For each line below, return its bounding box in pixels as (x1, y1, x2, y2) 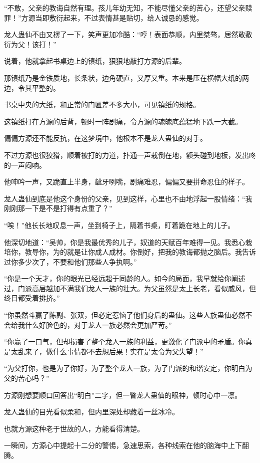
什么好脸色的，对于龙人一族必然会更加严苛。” (24, 319, 172, 330)
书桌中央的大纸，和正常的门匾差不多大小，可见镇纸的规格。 (4, 99, 200, 110)
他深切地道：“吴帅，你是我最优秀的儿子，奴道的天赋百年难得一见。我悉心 (4, 237, 245, 247)
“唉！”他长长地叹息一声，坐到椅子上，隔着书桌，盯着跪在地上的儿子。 (4, 219, 235, 230)
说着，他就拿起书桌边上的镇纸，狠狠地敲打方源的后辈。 (4, 56, 186, 66)
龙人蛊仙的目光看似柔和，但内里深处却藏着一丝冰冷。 (4, 406, 179, 417)
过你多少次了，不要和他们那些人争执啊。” (4, 256, 137, 267)
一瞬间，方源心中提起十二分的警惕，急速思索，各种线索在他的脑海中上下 (4, 440, 242, 450)
